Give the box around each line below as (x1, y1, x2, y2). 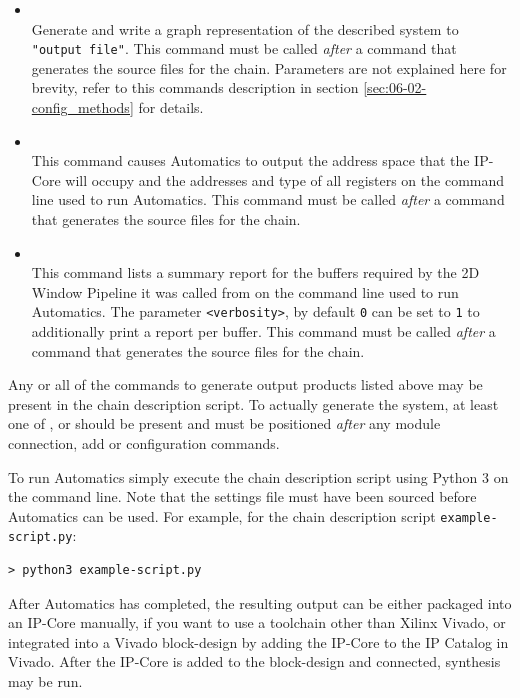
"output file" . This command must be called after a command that (31, 38, 457, 59)
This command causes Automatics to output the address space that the (31, 150, 470, 171)
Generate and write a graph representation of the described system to (31, 18, 459, 39)
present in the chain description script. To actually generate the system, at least (8, 393, 499, 414)
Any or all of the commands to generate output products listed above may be (8, 374, 483, 395)
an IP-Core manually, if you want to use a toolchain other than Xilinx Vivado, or (8, 612, 506, 633)
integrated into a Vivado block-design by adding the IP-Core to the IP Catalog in (8, 631, 509, 652)
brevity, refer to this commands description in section (31, 77, 359, 98)
